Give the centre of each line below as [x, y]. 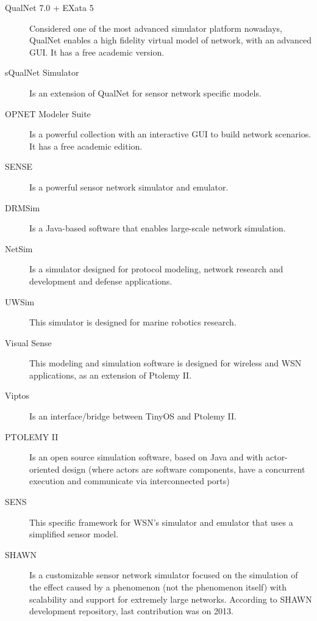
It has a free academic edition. [86, 146]
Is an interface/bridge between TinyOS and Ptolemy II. [133, 416]
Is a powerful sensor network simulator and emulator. [129, 187]
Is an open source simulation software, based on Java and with [146, 457]
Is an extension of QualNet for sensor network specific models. [145, 93]
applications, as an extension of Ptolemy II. [111, 375]
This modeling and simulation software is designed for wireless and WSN [166, 363]
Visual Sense [28, 342]
